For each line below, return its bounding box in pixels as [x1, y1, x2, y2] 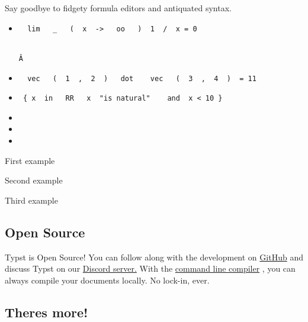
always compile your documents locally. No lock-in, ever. [5, 273, 210, 286]
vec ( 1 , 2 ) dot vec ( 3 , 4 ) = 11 [27, 74, 256, 83]
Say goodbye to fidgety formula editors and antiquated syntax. [5, 2, 232, 14]
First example [5, 154, 55, 166]
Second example [5, 174, 63, 186]
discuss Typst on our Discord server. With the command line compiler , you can [5, 262, 296, 275]
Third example [5, 194, 58, 206]
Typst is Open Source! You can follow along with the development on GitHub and [5, 250, 303, 263]
